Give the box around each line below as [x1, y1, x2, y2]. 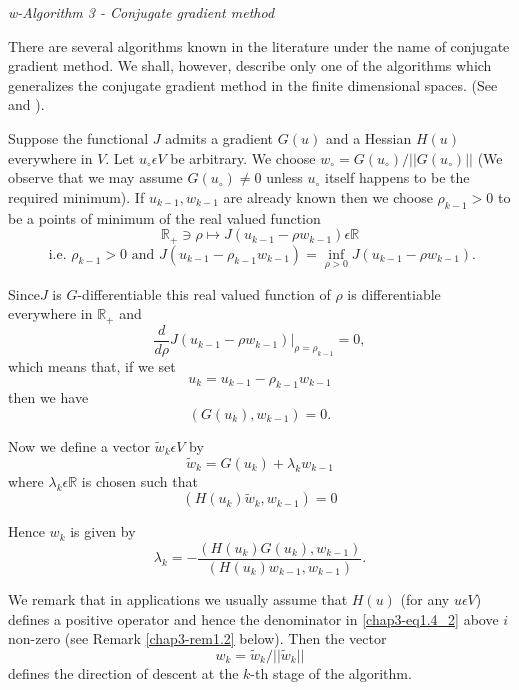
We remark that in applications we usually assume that [8, 588, 348, 609]
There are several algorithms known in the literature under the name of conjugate [8, 35, 510, 56]
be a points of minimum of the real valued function [8, 207, 321, 228]
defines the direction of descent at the [8, 662, 239, 683]
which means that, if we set [8, 355, 176, 376]
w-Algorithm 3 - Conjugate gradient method [8, 2, 275, 22]
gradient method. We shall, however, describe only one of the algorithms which [8, 55, 492, 76]
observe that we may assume [8, 167, 183, 188]
